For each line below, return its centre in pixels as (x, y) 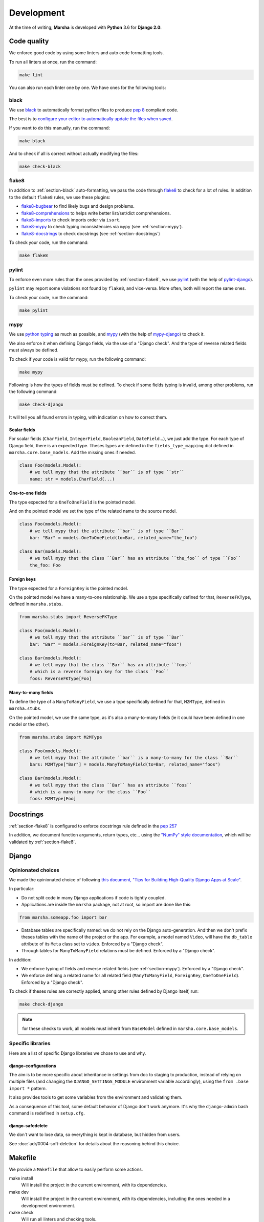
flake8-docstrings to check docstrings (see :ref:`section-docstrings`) (91, 233)
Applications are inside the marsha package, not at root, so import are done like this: (106, 905)
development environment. (48, 1205)
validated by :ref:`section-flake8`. (43, 842)
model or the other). (29, 724)
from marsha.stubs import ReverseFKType (68, 617)
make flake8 (34, 256)
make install (21, 1178)
